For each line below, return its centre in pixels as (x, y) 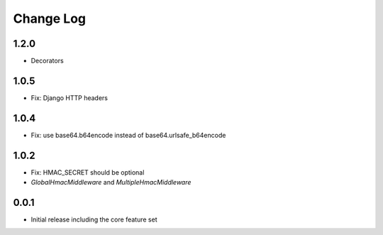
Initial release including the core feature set (94, 219)
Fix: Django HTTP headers (70, 98)
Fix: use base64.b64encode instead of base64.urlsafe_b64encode (128, 135)
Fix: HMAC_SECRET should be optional (88, 172)
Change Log (50, 18)
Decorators (47, 61)
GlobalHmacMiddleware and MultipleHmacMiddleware (111, 182)
